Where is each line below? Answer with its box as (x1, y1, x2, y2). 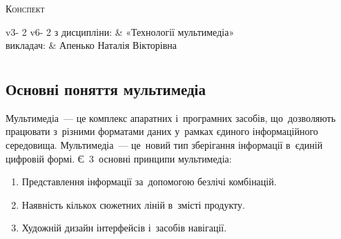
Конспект (6, 1, 45, 15)
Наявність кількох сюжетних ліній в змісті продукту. (21, 197, 245, 211)
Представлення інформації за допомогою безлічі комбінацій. (21, 174, 277, 189)
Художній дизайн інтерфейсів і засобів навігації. (21, 220, 227, 235)
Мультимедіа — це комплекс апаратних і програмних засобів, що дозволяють (6, 110, 336, 125)
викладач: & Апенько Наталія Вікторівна (6, 38, 177, 52)
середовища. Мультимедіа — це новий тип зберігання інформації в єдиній (6, 137, 323, 152)
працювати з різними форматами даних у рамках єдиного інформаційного (6, 124, 318, 138)
